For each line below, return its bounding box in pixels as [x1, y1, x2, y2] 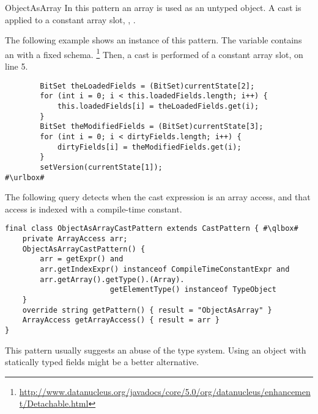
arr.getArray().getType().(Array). [40, 275, 185, 284]
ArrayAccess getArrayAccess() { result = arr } [22, 316, 220, 325]
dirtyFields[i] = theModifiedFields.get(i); [57, 142, 242, 151]
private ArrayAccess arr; [22, 234, 128, 244]
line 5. [5, 60, 28, 73]
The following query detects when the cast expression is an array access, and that [5, 191, 311, 203]
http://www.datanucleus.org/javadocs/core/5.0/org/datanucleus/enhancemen [19, 385, 311, 398]
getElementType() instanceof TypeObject [109, 285, 276, 294]
